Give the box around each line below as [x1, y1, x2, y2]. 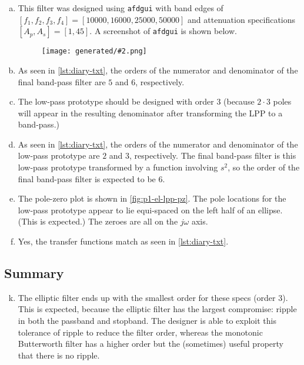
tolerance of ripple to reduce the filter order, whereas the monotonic [18, 326, 263, 338]
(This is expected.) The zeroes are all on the [18, 215, 178, 227]
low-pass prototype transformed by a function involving [18, 161, 218, 173]
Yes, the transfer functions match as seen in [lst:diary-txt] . [18, 235, 229, 247]
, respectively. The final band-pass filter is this [129, 149, 296, 162]
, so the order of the [228, 161, 300, 173]
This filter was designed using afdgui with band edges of [18, 2, 223, 14]
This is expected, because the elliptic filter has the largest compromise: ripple [18, 303, 297, 315]
